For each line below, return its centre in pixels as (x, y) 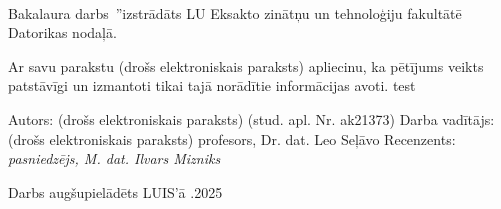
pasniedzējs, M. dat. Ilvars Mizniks (114, 158)
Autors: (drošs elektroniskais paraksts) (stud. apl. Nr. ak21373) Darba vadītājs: (251, 118)
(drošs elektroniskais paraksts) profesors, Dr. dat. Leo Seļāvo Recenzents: (232, 138)
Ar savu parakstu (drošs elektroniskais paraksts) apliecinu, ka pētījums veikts (246, 65)
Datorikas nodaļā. (62, 32)
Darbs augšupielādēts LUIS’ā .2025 (115, 191)
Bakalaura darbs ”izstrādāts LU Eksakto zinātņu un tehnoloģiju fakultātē (235, 12)
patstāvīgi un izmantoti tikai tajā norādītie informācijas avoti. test (212, 85)
